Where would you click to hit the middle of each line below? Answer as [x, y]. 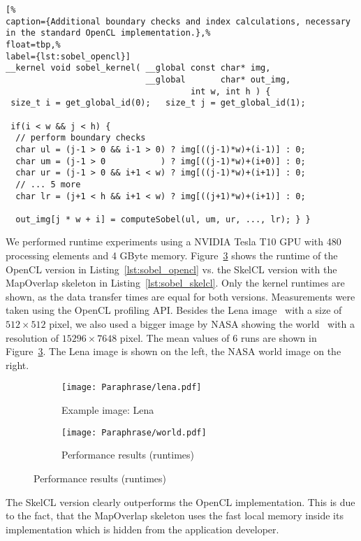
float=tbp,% [33, 44]
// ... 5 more [48, 184]
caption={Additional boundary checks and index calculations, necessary [178, 21]
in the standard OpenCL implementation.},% [108, 33]
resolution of [32, 337]
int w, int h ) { [230, 91]
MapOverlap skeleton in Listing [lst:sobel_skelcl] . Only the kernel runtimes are [175, 283]
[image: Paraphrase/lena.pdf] [132, 388]
